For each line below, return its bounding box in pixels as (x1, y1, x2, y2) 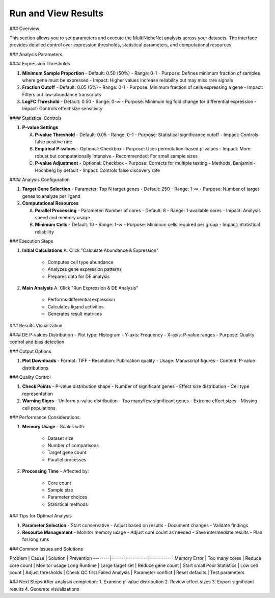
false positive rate (35, 139, 72, 145)
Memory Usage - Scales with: (22, 424, 86, 430)
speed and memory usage (35, 214, 90, 220)
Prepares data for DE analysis (47, 273, 110, 279)
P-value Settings (22, 124, 59, 131)
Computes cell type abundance (47, 259, 114, 265)
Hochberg (35, 167, 56, 173)
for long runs (22, 536, 49, 542)
